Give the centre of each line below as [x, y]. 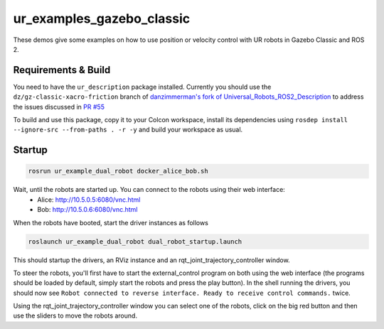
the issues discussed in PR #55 [59, 107]
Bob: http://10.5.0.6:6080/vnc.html [87, 210]
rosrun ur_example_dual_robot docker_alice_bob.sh [118, 171]
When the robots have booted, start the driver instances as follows [111, 222]
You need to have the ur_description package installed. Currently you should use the [142, 87]
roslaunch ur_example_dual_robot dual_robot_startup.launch [135, 241]
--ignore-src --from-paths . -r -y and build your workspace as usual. [128, 130]
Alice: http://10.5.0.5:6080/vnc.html [89, 200]
